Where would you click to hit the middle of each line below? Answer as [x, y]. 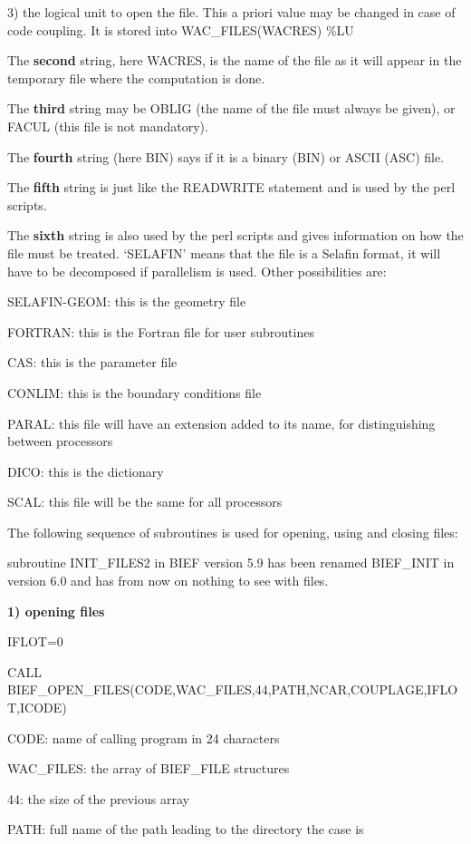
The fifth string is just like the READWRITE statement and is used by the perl [231, 187]
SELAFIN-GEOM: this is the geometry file [127, 301]
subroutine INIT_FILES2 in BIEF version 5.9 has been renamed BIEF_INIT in [231, 563]
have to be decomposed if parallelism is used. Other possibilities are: [197, 271]
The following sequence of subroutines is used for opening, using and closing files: [233, 532]
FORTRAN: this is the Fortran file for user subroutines [161, 331]
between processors [60, 441]
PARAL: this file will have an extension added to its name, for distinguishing [221, 423]
